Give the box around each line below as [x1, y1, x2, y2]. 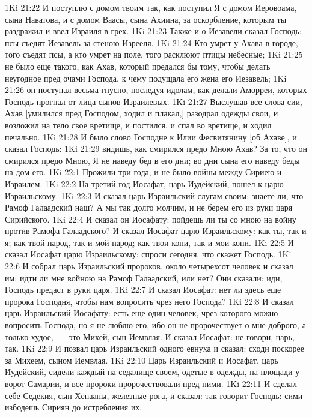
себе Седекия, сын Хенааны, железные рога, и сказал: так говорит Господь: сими [5, 389, 303, 401]
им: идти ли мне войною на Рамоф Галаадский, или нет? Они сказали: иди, [5, 271, 283, 284]
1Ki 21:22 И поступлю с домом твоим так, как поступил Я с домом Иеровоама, [5, 1, 297, 13]
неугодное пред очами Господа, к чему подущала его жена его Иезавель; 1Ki [5, 71, 287, 84]
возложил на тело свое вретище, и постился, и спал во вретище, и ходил [5, 118, 272, 131]
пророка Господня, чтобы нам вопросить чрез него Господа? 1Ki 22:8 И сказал [5, 295, 294, 307]
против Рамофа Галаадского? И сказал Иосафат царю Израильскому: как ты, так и [5, 224, 307, 237]
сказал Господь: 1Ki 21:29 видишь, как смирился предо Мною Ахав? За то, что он [5, 142, 308, 155]
